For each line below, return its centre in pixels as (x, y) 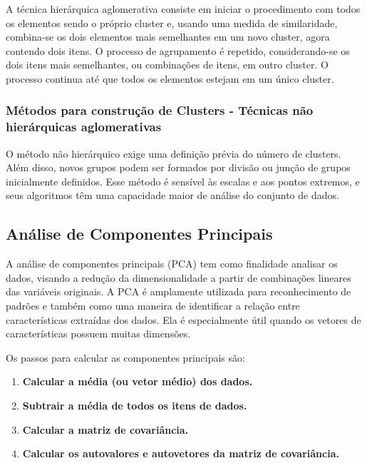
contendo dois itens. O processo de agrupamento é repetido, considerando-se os (178, 50)
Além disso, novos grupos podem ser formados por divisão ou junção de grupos (178, 167)
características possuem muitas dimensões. (98, 334)
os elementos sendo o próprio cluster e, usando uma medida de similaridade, (172, 22)
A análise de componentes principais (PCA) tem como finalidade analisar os (172, 264)
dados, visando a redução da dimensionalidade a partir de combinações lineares (179, 277)
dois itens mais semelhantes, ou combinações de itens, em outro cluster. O (167, 65)
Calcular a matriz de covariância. (105, 429)
